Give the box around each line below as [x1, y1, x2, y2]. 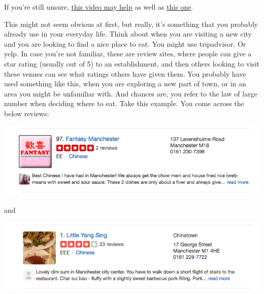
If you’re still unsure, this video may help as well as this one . [4, 2, 193, 12]
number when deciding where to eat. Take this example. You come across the [4, 98, 244, 109]
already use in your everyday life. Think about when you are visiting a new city [4, 28, 252, 39]
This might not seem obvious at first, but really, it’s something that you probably [4, 18, 258, 29]
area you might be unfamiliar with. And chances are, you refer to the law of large [4, 88, 257, 99]
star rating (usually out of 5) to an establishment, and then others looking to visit [4, 58, 260, 69]
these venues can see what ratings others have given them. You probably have [4, 68, 246, 79]
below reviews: [4, 108, 49, 118]
